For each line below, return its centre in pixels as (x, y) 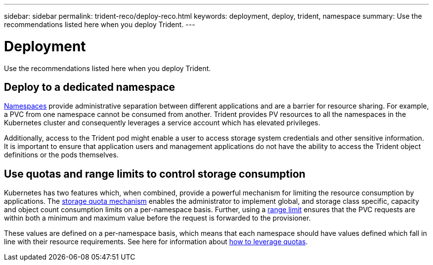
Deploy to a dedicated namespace (90, 87)
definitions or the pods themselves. (61, 155)
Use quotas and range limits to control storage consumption (155, 174)
